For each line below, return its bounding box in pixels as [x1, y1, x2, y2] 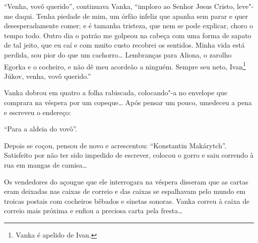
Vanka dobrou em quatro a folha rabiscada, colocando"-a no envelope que [4, 87, 227, 98]
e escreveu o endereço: [4, 107, 71, 117]
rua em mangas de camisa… [4, 159, 87, 170]
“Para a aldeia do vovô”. [4, 123, 77, 134]
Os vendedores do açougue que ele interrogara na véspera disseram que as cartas [4, 176, 249, 186]
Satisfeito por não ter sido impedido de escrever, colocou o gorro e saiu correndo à [4, 150, 254, 160]
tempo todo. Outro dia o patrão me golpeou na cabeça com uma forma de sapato [4, 30, 252, 40]
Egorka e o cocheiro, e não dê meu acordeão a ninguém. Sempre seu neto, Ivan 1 [4, 60, 246, 71]
